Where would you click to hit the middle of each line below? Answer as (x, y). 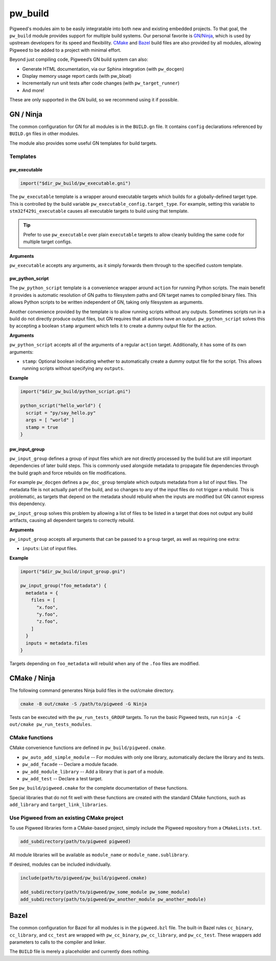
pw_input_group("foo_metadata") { (63, 586)
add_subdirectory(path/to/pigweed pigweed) (76, 842)
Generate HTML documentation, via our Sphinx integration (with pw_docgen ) (103, 69)
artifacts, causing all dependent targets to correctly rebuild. (72, 520)
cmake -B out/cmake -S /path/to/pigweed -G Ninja (84, 704)
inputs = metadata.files (57, 643)
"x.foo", (47, 607)
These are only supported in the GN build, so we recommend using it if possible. (94, 100)
